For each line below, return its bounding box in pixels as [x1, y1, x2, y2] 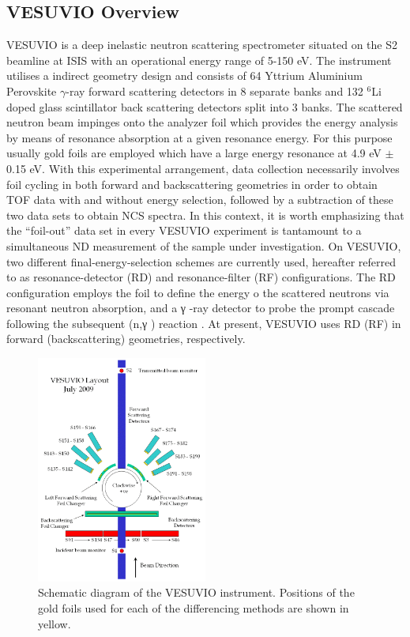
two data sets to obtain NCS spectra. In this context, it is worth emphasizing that [6, 206, 404, 223]
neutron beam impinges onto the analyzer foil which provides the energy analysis [6, 114, 398, 130]
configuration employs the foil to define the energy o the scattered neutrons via [6, 284, 389, 300]
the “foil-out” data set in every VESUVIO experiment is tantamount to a [6, 222, 362, 239]
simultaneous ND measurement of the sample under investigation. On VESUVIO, [6, 237, 401, 254]
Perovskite [6, 82, 57, 99]
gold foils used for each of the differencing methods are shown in [38, 599, 349, 616]
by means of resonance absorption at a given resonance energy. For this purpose [6, 129, 393, 145]
